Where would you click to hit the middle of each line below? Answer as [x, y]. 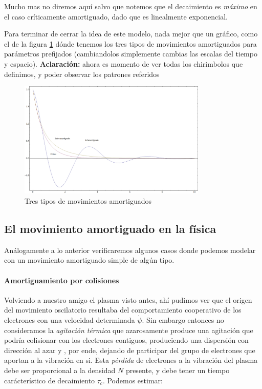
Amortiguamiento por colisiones [62, 280]
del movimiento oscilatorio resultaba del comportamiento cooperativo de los [123, 310]
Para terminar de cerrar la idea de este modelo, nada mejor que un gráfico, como [131, 34]
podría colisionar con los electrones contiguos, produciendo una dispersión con [126, 340]
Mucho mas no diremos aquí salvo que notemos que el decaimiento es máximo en [131, 6]
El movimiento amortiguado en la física [110, 229]
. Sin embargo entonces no [183, 320]
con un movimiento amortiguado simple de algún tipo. [89, 260]
